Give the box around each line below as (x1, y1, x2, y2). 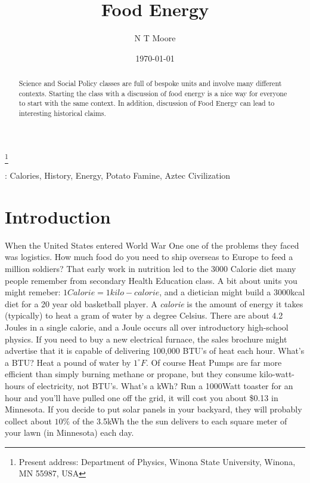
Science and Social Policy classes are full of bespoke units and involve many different (18, 78, 282, 88)
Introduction (5, 204, 111, 228)
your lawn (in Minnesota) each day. (5, 426, 134, 439)
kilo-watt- (259, 368, 295, 380)
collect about (5, 414, 52, 427)
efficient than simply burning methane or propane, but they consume (5, 368, 257, 380)
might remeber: (5, 286, 61, 298)
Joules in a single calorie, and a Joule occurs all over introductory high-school (5, 320, 289, 333)
